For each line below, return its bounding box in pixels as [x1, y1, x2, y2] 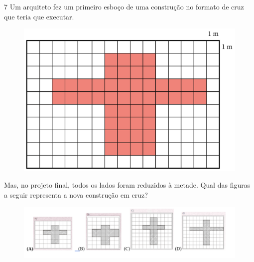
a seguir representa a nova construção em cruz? [4, 190, 148, 200]
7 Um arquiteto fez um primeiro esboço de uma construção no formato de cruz [4, 1, 244, 11]
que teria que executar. [4, 11, 74, 21]
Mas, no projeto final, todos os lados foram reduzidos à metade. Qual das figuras [4, 180, 251, 190]
